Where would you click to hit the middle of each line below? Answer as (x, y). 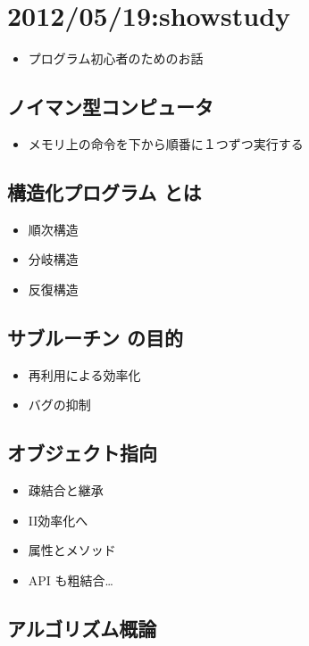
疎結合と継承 (66, 490)
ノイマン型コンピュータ (110, 107)
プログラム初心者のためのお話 (116, 58)
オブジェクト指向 (82, 453)
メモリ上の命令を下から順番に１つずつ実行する (166, 143)
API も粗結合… (71, 580)
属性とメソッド (72, 550)
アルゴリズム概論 (82, 628)
